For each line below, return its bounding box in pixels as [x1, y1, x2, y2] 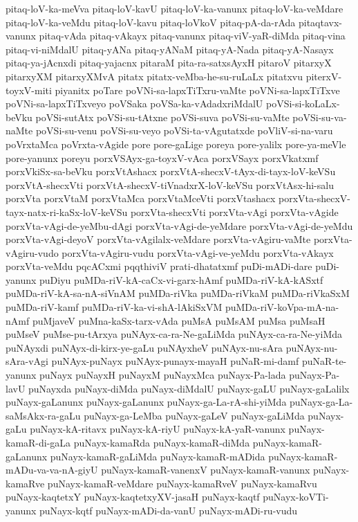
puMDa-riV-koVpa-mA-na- [225, 300, 339, 314]
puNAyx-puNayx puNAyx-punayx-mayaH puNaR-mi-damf [51, 354, 299, 368]
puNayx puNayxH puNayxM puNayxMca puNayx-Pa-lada [39, 368, 286, 382]
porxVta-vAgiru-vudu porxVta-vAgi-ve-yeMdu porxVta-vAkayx [62, 245, 334, 260]
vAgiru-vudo [6, 245, 59, 260]
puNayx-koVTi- [263, 489, 329, 504]
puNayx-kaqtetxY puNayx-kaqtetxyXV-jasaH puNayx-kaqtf [6, 489, 260, 504]
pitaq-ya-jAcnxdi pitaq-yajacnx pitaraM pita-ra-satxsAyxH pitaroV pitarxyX [6, 55, 332, 70]
